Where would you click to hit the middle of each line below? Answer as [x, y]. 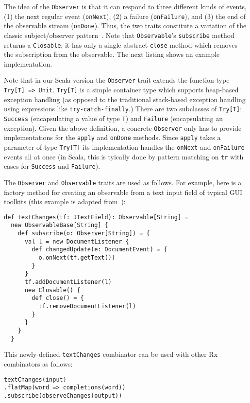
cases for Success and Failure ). [52, 166]
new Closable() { [52, 290]
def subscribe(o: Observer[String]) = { [84, 234]
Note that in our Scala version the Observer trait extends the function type [117, 80]
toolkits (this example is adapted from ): [65, 201]
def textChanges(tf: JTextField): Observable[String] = [96, 217]
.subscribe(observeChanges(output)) [63, 395]
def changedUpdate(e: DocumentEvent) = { [100, 250]
